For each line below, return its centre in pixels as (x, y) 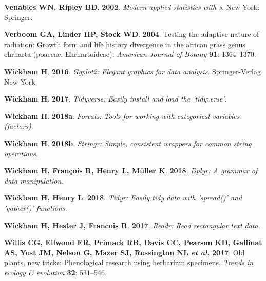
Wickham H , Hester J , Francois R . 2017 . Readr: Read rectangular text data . (132, 225)
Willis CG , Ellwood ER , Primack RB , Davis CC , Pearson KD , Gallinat (133, 242)
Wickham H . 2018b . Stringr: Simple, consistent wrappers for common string (128, 143)
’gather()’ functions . (36, 207)
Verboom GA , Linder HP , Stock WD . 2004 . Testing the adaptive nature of (132, 34)
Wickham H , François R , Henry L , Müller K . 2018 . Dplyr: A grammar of (131, 170)
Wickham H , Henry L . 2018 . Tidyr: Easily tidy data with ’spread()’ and (123, 198)
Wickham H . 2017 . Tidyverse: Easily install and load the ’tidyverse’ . (116, 99)
